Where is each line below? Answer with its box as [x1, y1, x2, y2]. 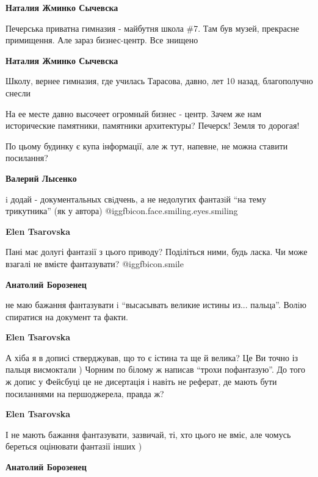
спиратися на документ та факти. [5, 310, 128, 323]
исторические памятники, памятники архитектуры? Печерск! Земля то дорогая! [5, 119, 300, 132]
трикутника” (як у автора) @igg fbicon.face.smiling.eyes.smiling [5, 204, 238, 217]
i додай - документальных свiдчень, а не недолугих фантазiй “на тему [5, 192, 266, 205]
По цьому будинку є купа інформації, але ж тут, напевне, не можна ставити [5, 139, 288, 152]
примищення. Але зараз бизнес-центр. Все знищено [5, 34, 198, 46]
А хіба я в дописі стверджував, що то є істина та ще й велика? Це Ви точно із [5, 351, 298, 364]
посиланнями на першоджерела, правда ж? [5, 387, 164, 400]
